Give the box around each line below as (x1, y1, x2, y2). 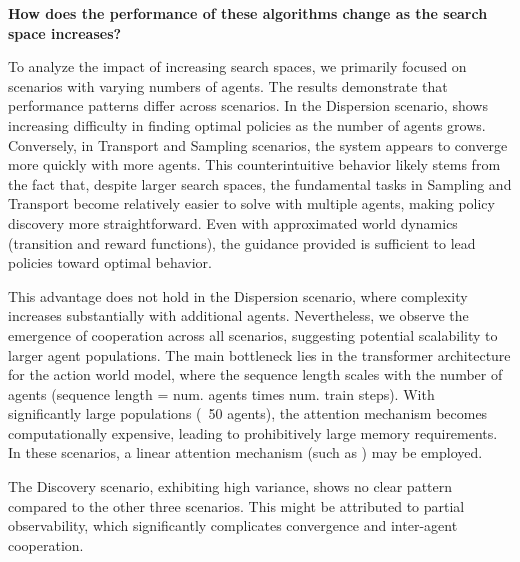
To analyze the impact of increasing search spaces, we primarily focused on (8, 56, 467, 77)
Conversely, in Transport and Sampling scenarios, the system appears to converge (8, 134, 508, 155)
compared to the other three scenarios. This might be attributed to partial (8, 495, 465, 516)
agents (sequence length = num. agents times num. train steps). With (8, 383, 435, 404)
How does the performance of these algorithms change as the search (8, 3, 488, 23)
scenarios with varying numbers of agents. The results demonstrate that (8, 75, 448, 96)
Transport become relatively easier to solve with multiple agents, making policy (8, 193, 495, 214)
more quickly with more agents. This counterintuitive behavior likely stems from (8, 154, 501, 175)
